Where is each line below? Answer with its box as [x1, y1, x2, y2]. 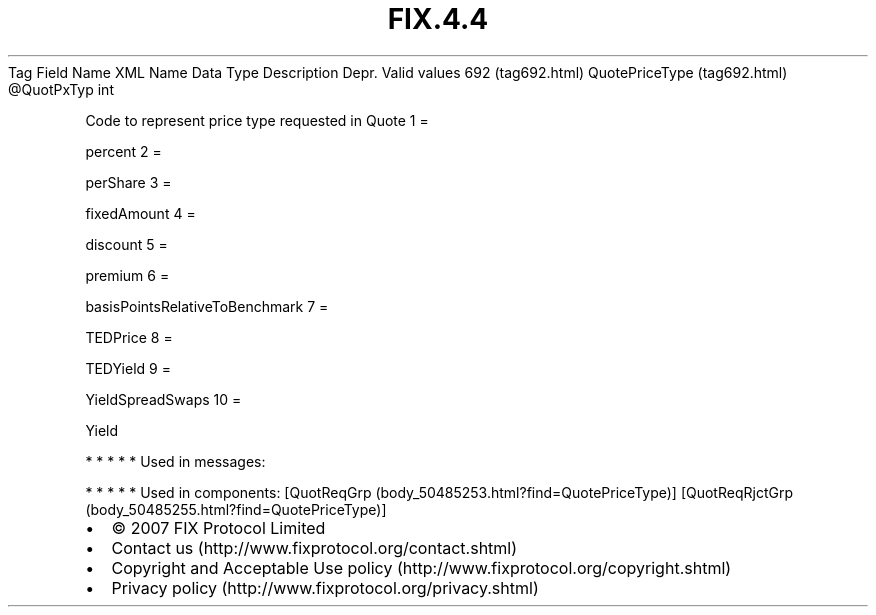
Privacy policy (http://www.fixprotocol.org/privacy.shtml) [111, 577, 539, 598]
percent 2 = [85, 142, 162, 160]
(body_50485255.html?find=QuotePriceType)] [85, 500, 387, 518]
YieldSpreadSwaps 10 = [85, 390, 242, 408]
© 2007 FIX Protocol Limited [111, 517, 326, 538]
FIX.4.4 [387, 2, 489, 36]
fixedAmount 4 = [85, 204, 196, 222]
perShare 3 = [85, 173, 172, 191]
